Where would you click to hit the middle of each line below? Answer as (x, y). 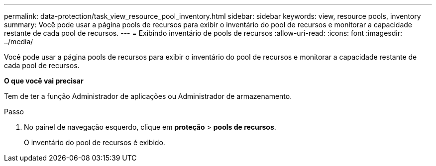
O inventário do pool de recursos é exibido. (95, 142)
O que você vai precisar (44, 81)
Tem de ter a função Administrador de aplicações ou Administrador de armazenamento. (148, 96)
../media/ (19, 41)
